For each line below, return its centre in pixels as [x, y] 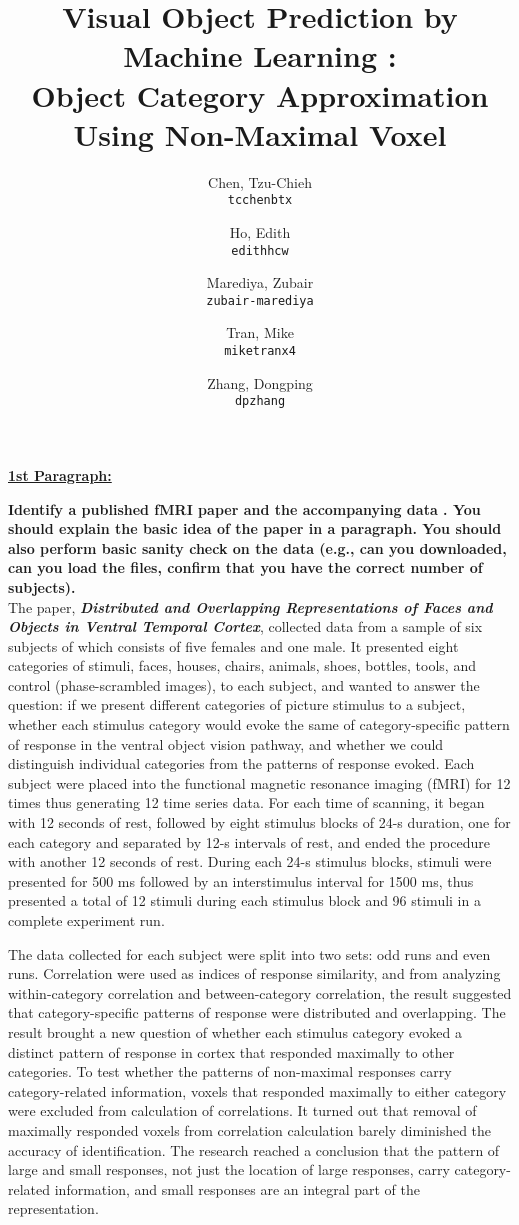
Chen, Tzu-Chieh [260, 181]
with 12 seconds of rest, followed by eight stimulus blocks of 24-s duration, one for [259, 822]
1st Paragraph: [60, 474]
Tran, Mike [260, 332]
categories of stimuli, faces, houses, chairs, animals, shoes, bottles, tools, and [242, 665]
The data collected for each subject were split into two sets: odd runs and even [249, 953]
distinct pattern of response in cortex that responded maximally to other [231, 1051]
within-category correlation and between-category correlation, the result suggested [260, 992]
